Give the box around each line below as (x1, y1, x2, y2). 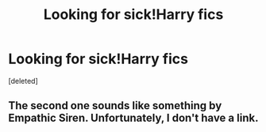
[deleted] (8, 76, 38, 85)
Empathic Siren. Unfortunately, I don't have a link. (8, 111, 259, 125)
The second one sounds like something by (8, 99, 222, 112)
